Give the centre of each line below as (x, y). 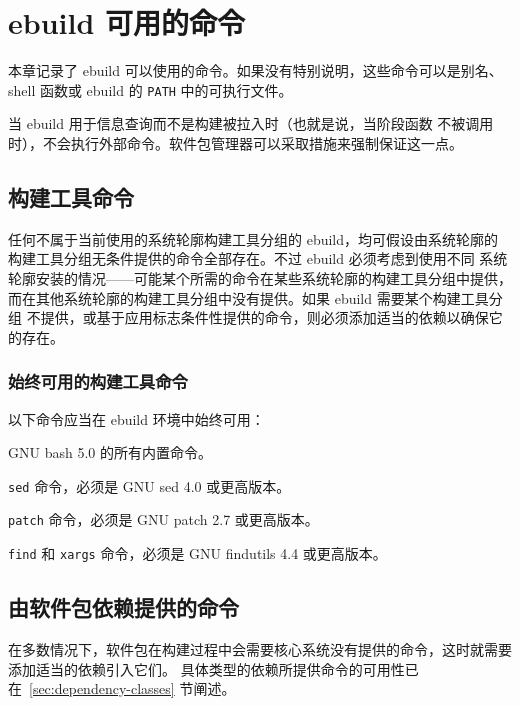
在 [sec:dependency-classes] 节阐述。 (122, 688)
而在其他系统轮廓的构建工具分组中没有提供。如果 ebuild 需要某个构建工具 (248, 297)
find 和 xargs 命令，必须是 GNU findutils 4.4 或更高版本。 (197, 553)
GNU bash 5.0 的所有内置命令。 (110, 452)
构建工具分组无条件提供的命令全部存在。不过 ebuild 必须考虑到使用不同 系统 (258, 258)
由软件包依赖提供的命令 (123, 607)
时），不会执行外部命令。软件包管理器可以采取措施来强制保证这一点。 (235, 142)
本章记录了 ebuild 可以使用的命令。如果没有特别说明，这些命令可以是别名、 (255, 70)
